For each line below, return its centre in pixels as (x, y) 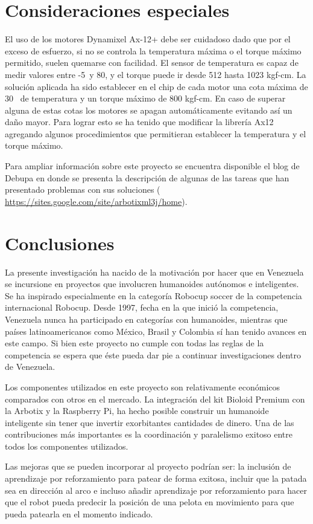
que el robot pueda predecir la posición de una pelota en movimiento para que (150, 502)
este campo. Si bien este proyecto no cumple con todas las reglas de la (134, 343)
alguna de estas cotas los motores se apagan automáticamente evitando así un (149, 110)
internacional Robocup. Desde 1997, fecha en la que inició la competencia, (142, 307)
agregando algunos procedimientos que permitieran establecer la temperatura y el (156, 133)
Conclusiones (60, 243)
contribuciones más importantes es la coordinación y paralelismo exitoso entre (149, 434)
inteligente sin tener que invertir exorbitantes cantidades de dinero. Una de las (150, 422)
